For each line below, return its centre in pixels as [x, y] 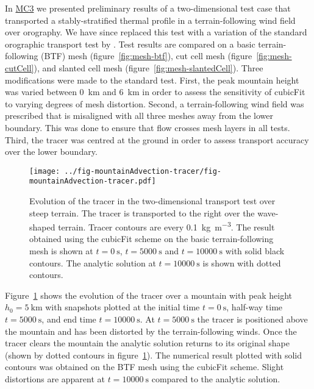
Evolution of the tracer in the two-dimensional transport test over [152, 201]
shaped [42, 227]
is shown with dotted [242, 262]
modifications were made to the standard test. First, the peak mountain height [152, 80]
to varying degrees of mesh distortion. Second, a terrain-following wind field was [155, 103]
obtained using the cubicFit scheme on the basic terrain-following [152, 239]
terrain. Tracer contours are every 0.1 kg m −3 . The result [166, 226]
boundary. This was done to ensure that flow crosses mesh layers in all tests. [148, 127]
